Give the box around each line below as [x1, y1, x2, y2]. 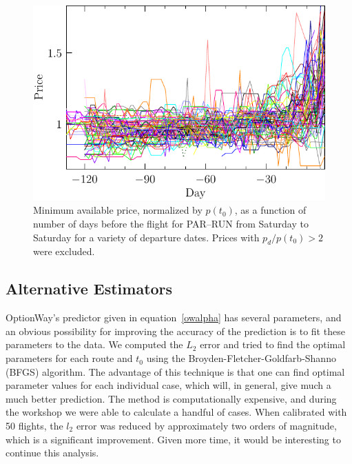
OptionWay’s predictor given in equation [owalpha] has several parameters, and [6, 310, 342, 325]
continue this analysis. [6, 445, 99, 460]
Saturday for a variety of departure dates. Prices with [33, 230, 260, 244]
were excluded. [33, 244, 95, 259]
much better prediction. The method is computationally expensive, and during [6, 391, 337, 405]
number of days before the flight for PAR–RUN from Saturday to [33, 216, 309, 231]
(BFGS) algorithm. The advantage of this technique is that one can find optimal [6, 364, 345, 379]
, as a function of [234, 203, 307, 217]
